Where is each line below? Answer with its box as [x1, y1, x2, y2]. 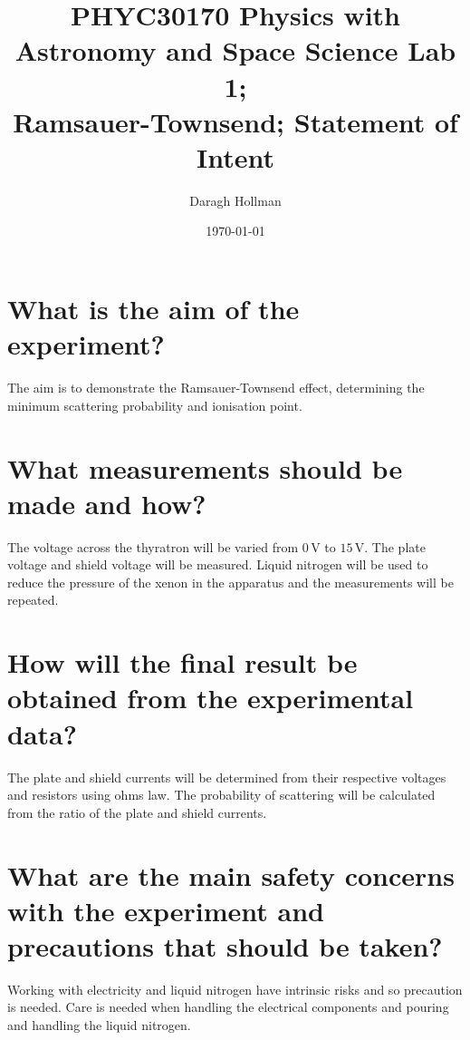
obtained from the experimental [7, 679, 414, 716]
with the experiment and [7, 891, 324, 928]
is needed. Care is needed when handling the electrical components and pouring [7, 997, 449, 1016]
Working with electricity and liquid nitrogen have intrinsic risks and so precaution [7, 979, 463, 998]
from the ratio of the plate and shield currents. [7, 802, 267, 821]
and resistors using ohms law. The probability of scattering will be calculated [7, 785, 436, 804]
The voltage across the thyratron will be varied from [7, 537, 299, 556]
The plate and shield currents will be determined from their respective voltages [7, 767, 446, 786]
